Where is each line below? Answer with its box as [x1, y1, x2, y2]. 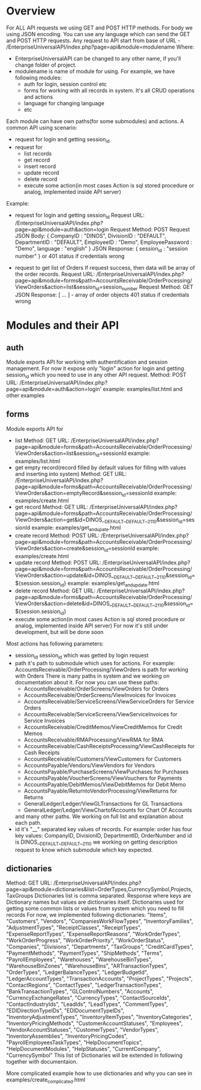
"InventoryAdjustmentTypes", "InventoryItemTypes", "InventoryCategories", [6, 1014, 193, 1021]
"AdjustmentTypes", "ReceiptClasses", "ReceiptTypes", [6, 924, 142, 931]
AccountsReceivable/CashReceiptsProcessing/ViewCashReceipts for [23, 742, 195, 749]
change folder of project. [14, 61, 77, 69]
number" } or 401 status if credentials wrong [14, 252, 125, 260]
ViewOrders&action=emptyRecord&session [14, 489, 122, 496]
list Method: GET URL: [14, 437, 70, 444]
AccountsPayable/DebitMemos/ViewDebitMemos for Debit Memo [23, 781, 186, 788]
